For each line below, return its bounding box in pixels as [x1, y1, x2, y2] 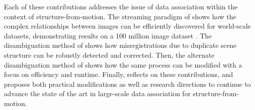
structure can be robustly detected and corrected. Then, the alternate [4, 49, 215, 60]
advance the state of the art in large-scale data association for [4, 88, 191, 99]
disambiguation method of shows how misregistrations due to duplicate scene [4, 40, 237, 50]
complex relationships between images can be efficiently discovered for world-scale [4, 21, 251, 31]
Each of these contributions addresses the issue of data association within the [4, 1, 238, 11]
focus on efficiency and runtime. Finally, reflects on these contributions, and [4, 69, 233, 79]
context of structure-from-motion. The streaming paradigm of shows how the [4, 11, 236, 21]
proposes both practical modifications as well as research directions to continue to [4, 78, 251, 89]
